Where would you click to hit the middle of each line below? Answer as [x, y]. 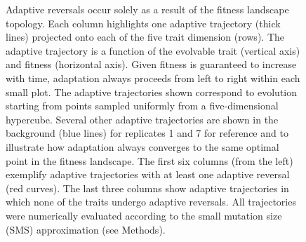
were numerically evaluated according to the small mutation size [144, 215]
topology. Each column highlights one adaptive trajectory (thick [143, 23]
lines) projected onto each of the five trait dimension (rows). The [145, 37]
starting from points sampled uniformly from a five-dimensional [142, 106]
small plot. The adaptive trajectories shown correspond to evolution [152, 92]
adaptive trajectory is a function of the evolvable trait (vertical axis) [153, 50]
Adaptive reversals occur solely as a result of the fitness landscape [147, 9]
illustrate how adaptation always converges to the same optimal [142, 146]
